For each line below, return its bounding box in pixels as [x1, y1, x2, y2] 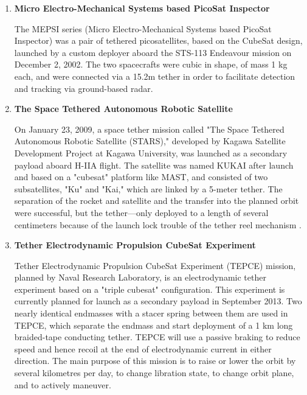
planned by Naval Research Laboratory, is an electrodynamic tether [14, 271, 266, 284]
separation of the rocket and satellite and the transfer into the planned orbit [14, 194, 299, 207]
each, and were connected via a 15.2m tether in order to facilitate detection [14, 69, 295, 82]
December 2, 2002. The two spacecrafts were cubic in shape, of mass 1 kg [14, 58, 288, 71]
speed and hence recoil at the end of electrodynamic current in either [14, 342, 272, 355]
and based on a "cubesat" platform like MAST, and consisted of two [14, 170, 268, 183]
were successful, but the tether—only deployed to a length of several [14, 206, 269, 218]
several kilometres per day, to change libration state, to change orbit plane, [14, 366, 294, 379]
